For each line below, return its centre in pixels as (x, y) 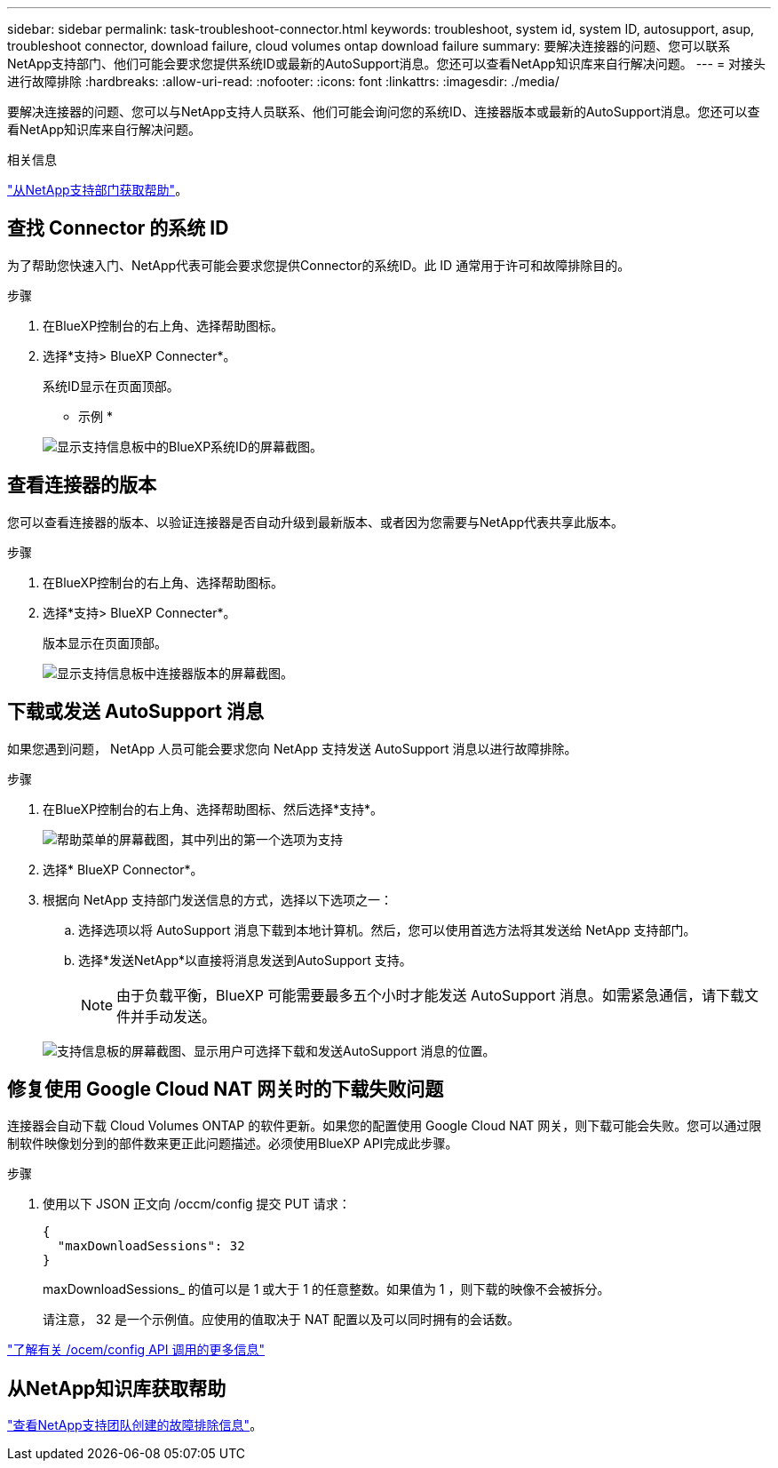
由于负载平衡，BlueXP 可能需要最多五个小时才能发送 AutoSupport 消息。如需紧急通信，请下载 (430, 995)
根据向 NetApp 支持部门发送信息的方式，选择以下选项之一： (218, 899)
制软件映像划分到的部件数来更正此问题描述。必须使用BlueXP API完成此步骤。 (233, 1144)
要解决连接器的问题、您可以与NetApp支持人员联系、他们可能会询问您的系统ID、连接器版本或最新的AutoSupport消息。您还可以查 (384, 112)
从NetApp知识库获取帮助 (117, 1388)
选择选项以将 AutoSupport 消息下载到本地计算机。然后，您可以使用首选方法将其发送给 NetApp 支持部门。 (387, 929)
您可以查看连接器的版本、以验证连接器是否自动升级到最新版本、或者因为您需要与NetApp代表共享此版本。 (316, 522)
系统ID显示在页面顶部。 (111, 386)
